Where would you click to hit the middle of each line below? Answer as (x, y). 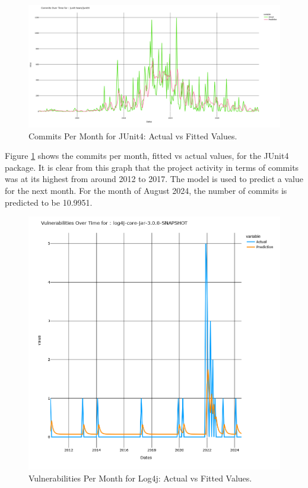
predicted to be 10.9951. (49, 202)
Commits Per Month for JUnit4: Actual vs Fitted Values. (133, 135)
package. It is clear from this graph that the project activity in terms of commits (152, 167)
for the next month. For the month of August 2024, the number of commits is (146, 190)
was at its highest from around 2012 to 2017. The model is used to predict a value (154, 179)
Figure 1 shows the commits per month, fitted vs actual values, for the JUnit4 (147, 156)
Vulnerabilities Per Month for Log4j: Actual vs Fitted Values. (140, 478)
